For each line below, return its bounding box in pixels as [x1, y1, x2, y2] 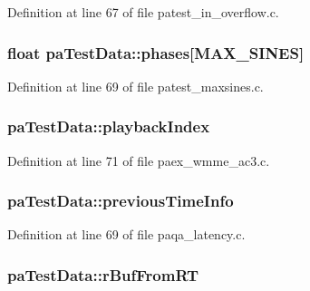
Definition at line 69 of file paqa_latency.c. [7, 225, 246, 244]
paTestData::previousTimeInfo [7, 189, 234, 212]
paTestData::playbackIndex [7, 115, 210, 138]
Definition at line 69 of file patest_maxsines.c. [7, 76, 264, 95]
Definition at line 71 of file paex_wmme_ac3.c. [7, 150, 270, 170]
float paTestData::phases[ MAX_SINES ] [7, 41, 305, 63]
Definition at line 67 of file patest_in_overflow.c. [7, 3, 279, 21]
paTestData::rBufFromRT [7, 263, 199, 286]
